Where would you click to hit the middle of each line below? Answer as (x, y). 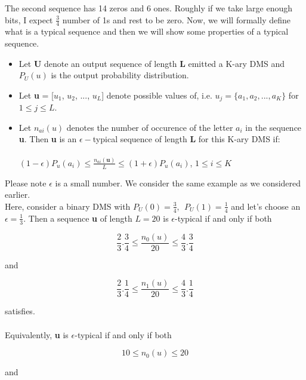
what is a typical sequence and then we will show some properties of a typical (147, 31)
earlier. (18, 194)
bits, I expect (29, 19)
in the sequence (273, 127)
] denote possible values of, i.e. (157, 95)
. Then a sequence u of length (78, 218)
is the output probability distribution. (120, 75)
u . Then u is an (48, 139)
